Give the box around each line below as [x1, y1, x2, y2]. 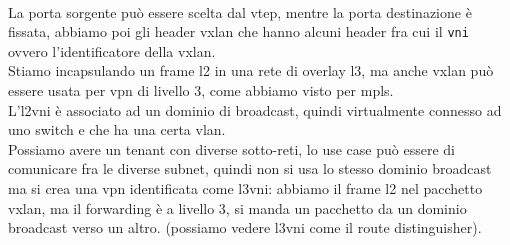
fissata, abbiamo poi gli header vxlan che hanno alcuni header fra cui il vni [8, 21, 469, 42]
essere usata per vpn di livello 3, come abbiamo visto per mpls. [8, 80, 394, 101]
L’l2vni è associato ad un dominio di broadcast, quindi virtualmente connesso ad [8, 99, 502, 120]
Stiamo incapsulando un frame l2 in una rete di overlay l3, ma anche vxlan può [8, 60, 494, 81]
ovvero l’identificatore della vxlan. [8, 40, 216, 61]
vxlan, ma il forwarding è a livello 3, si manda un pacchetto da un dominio [8, 197, 467, 218]
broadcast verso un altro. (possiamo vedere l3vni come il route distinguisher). [8, 217, 482, 238]
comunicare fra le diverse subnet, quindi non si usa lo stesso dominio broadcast [8, 158, 492, 179]
